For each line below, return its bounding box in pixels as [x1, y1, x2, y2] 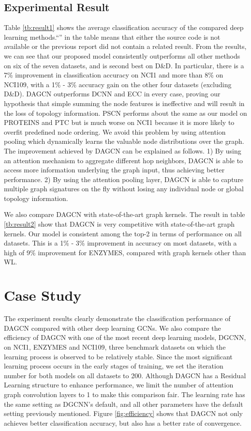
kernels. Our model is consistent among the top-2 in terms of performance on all [4, 228, 242, 238]
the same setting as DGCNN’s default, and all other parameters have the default [4, 399, 243, 409]
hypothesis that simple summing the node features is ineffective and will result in [4, 98, 245, 108]
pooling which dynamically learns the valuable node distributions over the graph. [4, 136, 244, 146]
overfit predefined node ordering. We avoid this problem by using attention [4, 126, 226, 137]
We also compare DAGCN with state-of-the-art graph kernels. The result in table [4, 209, 245, 219]
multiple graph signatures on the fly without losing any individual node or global [4, 184, 244, 194]
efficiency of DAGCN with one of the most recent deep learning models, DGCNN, [4, 332, 246, 342]
